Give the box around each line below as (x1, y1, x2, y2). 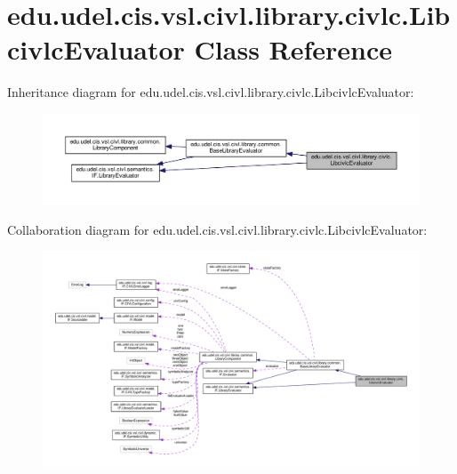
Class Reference (194, 31, 393, 68)
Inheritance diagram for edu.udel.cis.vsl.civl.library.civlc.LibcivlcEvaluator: (7, 83, 414, 101)
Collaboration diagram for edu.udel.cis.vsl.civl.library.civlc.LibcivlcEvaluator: (7, 220, 428, 238)
